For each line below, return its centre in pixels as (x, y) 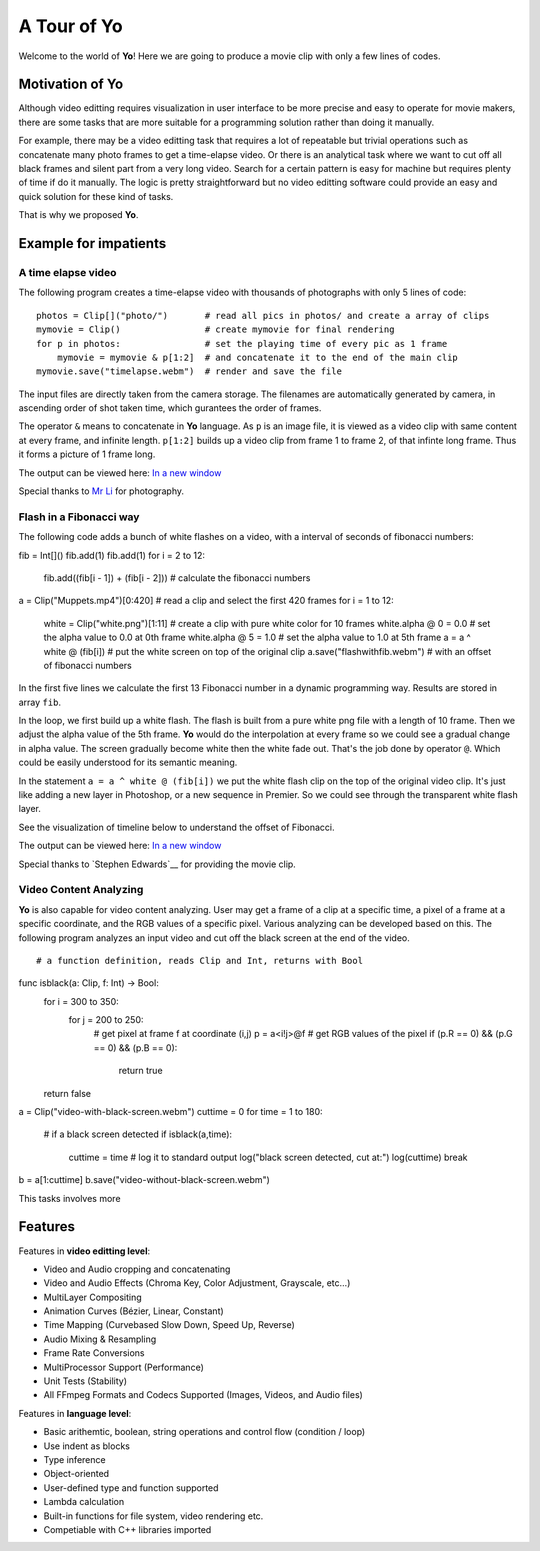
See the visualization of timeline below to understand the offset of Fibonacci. (176, 827)
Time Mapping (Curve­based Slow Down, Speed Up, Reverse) (169, 1325)
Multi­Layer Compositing (92, 1297)
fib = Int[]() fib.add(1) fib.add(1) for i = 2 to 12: (111, 555)
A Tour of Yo (71, 26)
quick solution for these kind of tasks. (96, 196)
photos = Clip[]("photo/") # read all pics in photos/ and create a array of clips (263, 315)
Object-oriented (76, 1474)
